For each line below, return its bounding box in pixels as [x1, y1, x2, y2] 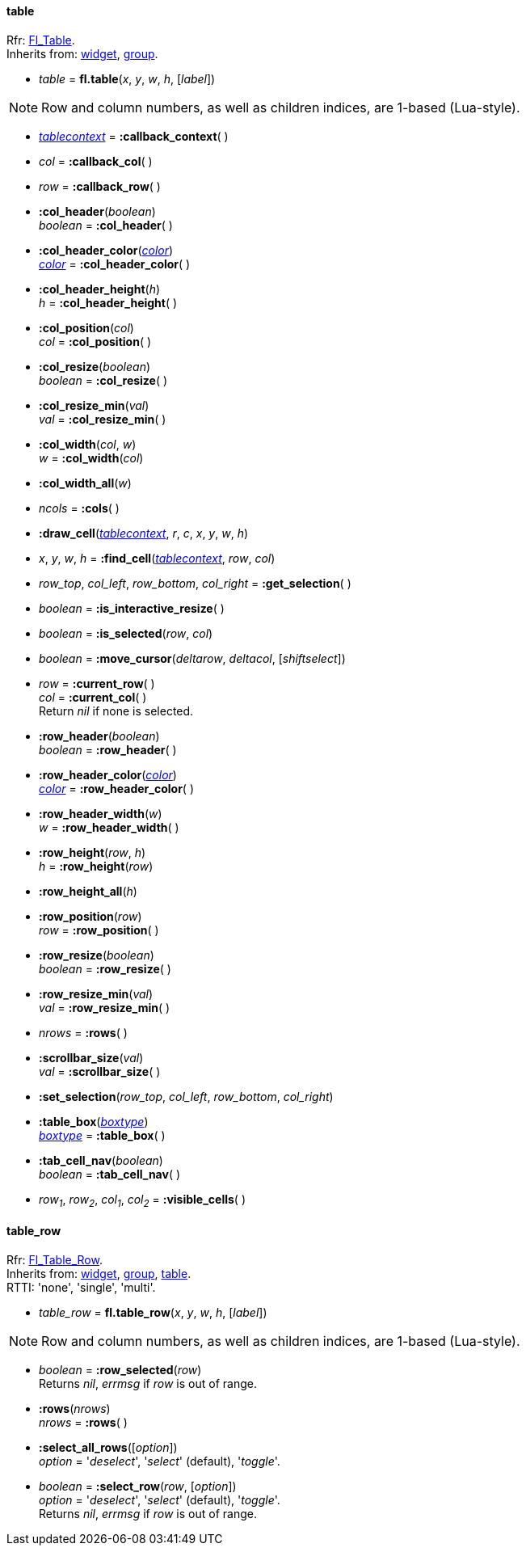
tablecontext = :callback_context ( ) [39, 129, 229, 143]
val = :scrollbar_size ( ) [39, 1064, 161, 1078]
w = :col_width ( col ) [39, 450, 144, 465]
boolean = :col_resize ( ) [39, 373, 168, 387]
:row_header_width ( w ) [39, 806, 162, 820]
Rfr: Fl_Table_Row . [6, 1252, 103, 1267]
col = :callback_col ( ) [39, 154, 153, 168]
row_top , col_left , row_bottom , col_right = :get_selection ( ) [39, 576, 351, 590]
